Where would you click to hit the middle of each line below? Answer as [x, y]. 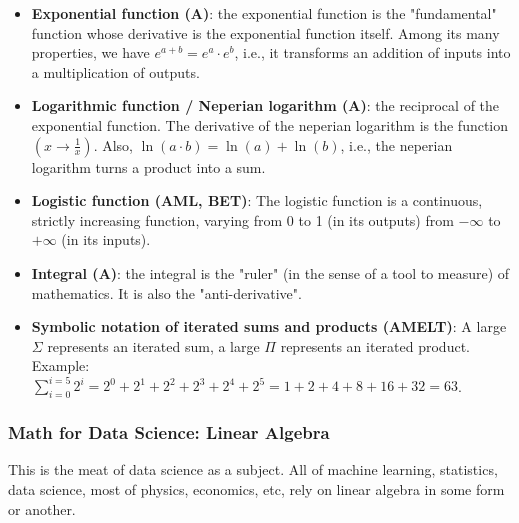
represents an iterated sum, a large [153, 345]
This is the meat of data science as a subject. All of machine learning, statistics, [253, 469]
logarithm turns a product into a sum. [148, 166]
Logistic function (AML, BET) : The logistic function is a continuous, [257, 200]
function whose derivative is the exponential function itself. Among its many [265, 32]
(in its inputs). [106, 239]
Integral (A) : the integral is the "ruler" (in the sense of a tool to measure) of [270, 272]
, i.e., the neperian [396, 144]
